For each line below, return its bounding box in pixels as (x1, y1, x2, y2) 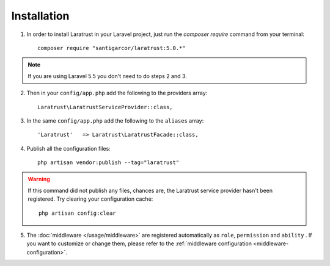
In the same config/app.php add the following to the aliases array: (26, 117, 204, 124)
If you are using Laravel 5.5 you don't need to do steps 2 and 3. (28, 72, 188, 79)
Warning (28, 176, 50, 183)
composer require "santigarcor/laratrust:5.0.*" (37, 45, 186, 51)
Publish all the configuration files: (26, 145, 111, 152)
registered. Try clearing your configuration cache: (28, 195, 153, 203)
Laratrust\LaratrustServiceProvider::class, (37, 104, 174, 110)
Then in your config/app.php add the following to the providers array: (26, 89, 208, 97)
